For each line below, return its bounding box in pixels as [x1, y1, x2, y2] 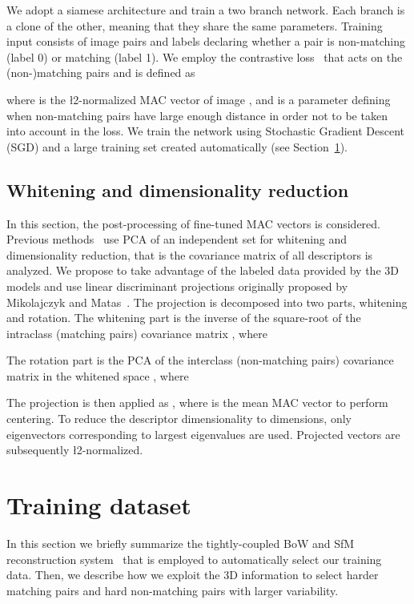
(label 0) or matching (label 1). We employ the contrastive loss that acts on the [6, 48, 403, 65]
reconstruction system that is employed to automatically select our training [6, 550, 382, 567]
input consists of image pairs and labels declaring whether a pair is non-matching [6, 33, 406, 50]
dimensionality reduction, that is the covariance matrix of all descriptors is [6, 246, 373, 263]
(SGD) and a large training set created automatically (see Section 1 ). [6, 138, 348, 155]
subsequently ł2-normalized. [6, 441, 143, 458]
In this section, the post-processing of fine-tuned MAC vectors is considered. [6, 215, 380, 232]
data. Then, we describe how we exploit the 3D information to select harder [6, 566, 379, 583]
